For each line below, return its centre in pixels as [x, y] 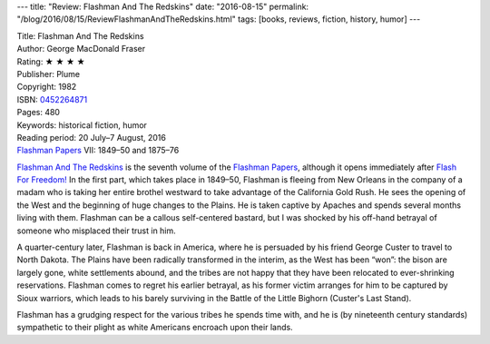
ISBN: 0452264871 [52, 99]
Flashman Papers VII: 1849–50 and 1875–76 [98, 151]
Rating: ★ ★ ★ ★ [51, 61]
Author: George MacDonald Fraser [81, 49]
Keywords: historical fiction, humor [82, 125]
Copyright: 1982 [47, 87]
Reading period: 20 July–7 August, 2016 [92, 137]
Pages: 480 [39, 113]
